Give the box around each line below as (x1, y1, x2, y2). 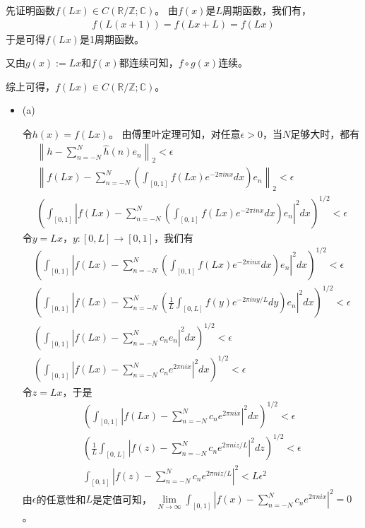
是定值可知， (92, 491, 152, 506)
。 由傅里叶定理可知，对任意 (108, 127, 241, 141)
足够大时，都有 (290, 127, 360, 141)
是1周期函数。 (79, 31, 144, 46)
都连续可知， (119, 55, 179, 70)
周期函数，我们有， (222, 3, 311, 17)
